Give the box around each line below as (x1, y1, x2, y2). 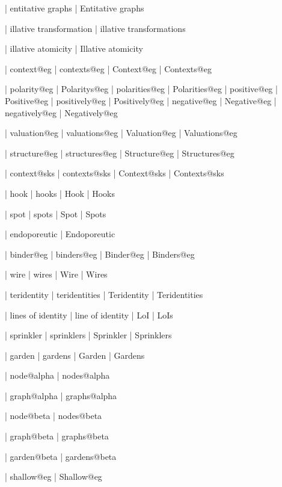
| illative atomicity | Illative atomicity (5, 42, 143, 55)
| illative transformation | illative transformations (5, 22, 186, 34)
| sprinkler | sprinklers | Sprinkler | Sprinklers (5, 329, 172, 341)
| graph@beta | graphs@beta (5, 430, 109, 442)
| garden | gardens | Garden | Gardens (5, 349, 145, 361)
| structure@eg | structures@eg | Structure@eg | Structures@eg (5, 146, 234, 159)
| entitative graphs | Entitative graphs (5, 2, 144, 14)
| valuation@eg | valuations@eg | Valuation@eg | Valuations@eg (5, 126, 238, 139)
